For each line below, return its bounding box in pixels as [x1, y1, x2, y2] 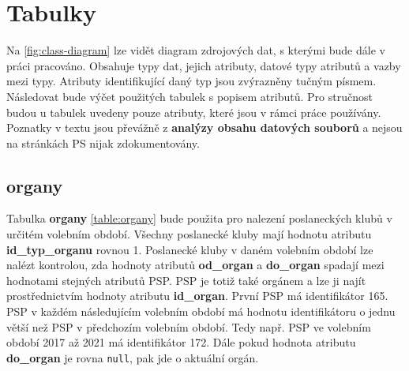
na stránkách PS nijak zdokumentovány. [6, 134, 200, 151]
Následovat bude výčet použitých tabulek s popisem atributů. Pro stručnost [6, 88, 373, 104]
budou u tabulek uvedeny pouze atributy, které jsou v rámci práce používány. [6, 103, 381, 120]
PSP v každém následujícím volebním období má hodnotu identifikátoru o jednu [6, 303, 396, 320]
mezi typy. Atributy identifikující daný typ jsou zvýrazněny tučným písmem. [6, 73, 377, 89]
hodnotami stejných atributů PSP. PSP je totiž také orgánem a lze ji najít [6, 272, 366, 288]
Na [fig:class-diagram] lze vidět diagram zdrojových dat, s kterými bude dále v [6, 42, 385, 58]
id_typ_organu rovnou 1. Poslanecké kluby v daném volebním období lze [6, 241, 373, 257]
